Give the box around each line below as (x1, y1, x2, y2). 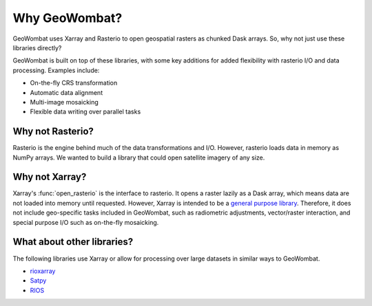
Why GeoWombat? (12, 10, 123, 25)
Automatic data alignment (30, 88, 103, 96)
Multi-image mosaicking (30, 98, 99, 106)
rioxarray (30, 267, 56, 275)
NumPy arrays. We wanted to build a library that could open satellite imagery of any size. (12, 153, 265, 162)
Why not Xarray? (12, 171, 87, 183)
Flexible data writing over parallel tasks (30, 107, 141, 116)
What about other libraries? (12, 236, 134, 248)
